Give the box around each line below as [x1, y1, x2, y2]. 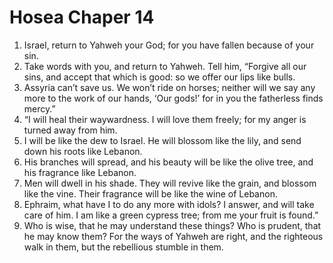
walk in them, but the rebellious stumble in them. [23, 241, 224, 253]
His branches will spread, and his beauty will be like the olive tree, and [23, 156, 314, 168]
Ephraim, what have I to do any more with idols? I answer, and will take [23, 198, 315, 210]
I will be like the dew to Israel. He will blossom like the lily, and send [23, 134, 302, 146]
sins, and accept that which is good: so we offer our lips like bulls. [23, 71, 296, 83]
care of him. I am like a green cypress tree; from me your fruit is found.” [23, 209, 319, 221]
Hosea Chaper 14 [9, 6, 155, 29]
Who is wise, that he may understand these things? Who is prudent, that [23, 219, 322, 231]
